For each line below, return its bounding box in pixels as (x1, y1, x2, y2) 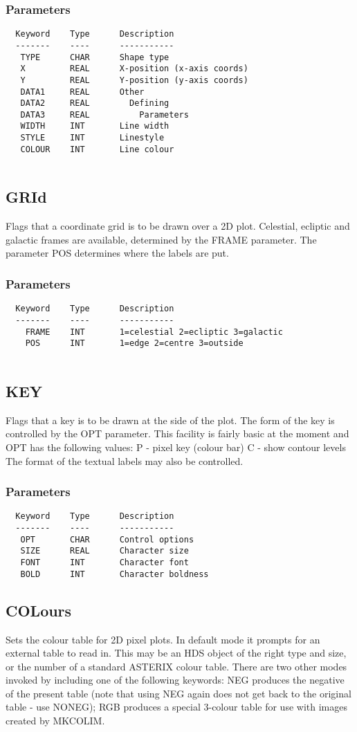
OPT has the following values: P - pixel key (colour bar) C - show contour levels (6, 439, 346, 454)
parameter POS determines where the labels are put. (6, 246, 229, 260)
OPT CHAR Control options (20, 534, 194, 545)
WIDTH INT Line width (20, 121, 170, 131)
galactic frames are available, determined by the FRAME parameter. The (6, 232, 317, 246)
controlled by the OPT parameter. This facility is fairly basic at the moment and (6, 426, 349, 441)
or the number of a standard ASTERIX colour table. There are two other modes (6, 659, 347, 673)
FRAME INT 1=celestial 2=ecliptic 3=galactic (25, 327, 283, 337)
